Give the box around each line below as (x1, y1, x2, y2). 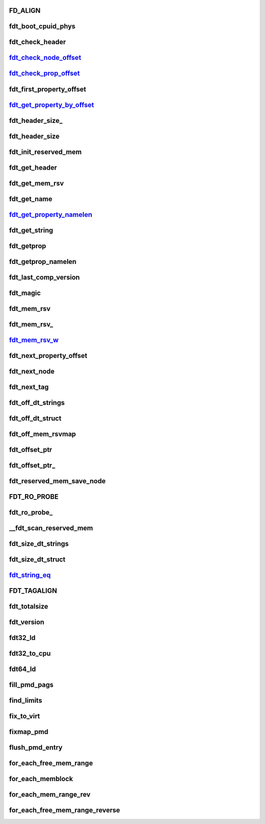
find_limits (9, 696, 43, 705)
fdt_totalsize (9, 602, 49, 611)
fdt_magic (9, 289, 41, 297)
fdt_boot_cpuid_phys (9, 22, 76, 30)
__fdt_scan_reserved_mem (9, 524, 93, 532)
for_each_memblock (9, 775, 73, 783)
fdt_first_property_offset (9, 85, 86, 93)
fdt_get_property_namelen (9, 210, 93, 219)
